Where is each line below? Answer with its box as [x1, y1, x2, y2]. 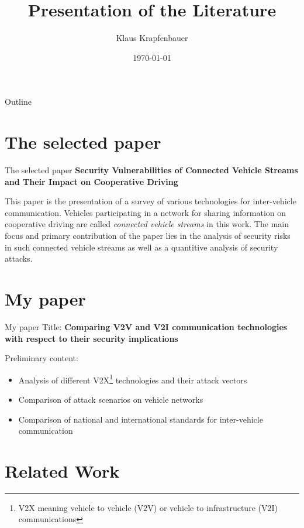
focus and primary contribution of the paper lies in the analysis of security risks [5, 229, 291, 241]
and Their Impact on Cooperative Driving [5, 175, 178, 187]
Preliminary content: [5, 352, 78, 364]
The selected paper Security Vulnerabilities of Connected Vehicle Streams [5, 164, 298, 176]
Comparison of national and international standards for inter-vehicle [18, 413, 263, 425]
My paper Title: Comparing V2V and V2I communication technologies [5, 320, 288, 332]
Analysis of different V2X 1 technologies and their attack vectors [18, 372, 247, 386]
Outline [5, 95, 32, 108]
